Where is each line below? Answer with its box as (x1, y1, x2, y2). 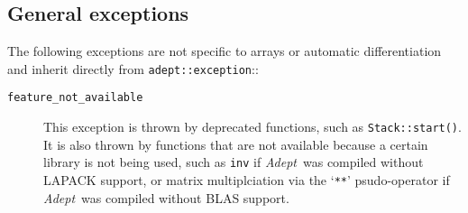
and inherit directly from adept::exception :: (7, 59, 259, 78)
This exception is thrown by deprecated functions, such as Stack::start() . (43, 117, 462, 136)
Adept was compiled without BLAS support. (43, 188, 289, 207)
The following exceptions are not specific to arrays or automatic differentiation (7, 42, 442, 60)
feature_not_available (7, 91, 143, 105)
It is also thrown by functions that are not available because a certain (43, 134, 428, 153)
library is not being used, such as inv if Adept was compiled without (43, 153, 424, 171)
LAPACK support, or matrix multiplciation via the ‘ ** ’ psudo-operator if (43, 171, 450, 190)
